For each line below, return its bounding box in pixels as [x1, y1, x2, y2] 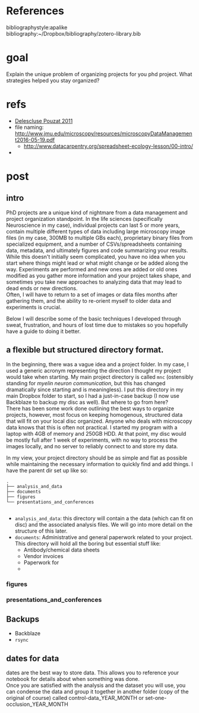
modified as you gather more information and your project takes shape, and [6, 272, 191, 279]
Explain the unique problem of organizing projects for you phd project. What [6, 70, 192, 78]
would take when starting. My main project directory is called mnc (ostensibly [6, 373, 194, 381]
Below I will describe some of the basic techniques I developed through [6, 315, 181, 322]
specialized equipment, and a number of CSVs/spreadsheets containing [6, 240, 182, 248]
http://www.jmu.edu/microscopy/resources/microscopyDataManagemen [14, 129, 192, 137]
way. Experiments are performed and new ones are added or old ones [6, 265, 178, 272]
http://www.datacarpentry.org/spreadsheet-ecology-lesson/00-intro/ [23, 142, 193, 150]
